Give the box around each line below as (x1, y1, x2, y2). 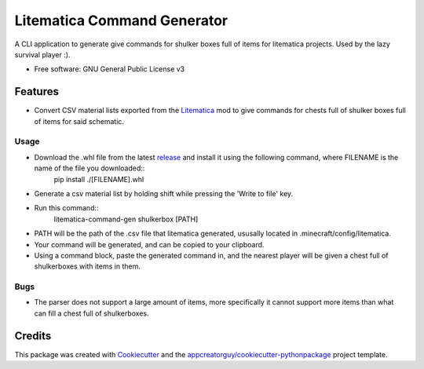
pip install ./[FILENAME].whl (53, 174, 144, 184)
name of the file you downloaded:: (34, 163, 145, 173)
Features (14, 85, 59, 98)
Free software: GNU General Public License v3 (34, 64, 185, 74)
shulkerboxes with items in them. (34, 261, 141, 271)
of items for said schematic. (34, 116, 125, 126)
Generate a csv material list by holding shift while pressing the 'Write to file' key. (34, 188, 294, 198)
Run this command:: (34, 203, 99, 213)
